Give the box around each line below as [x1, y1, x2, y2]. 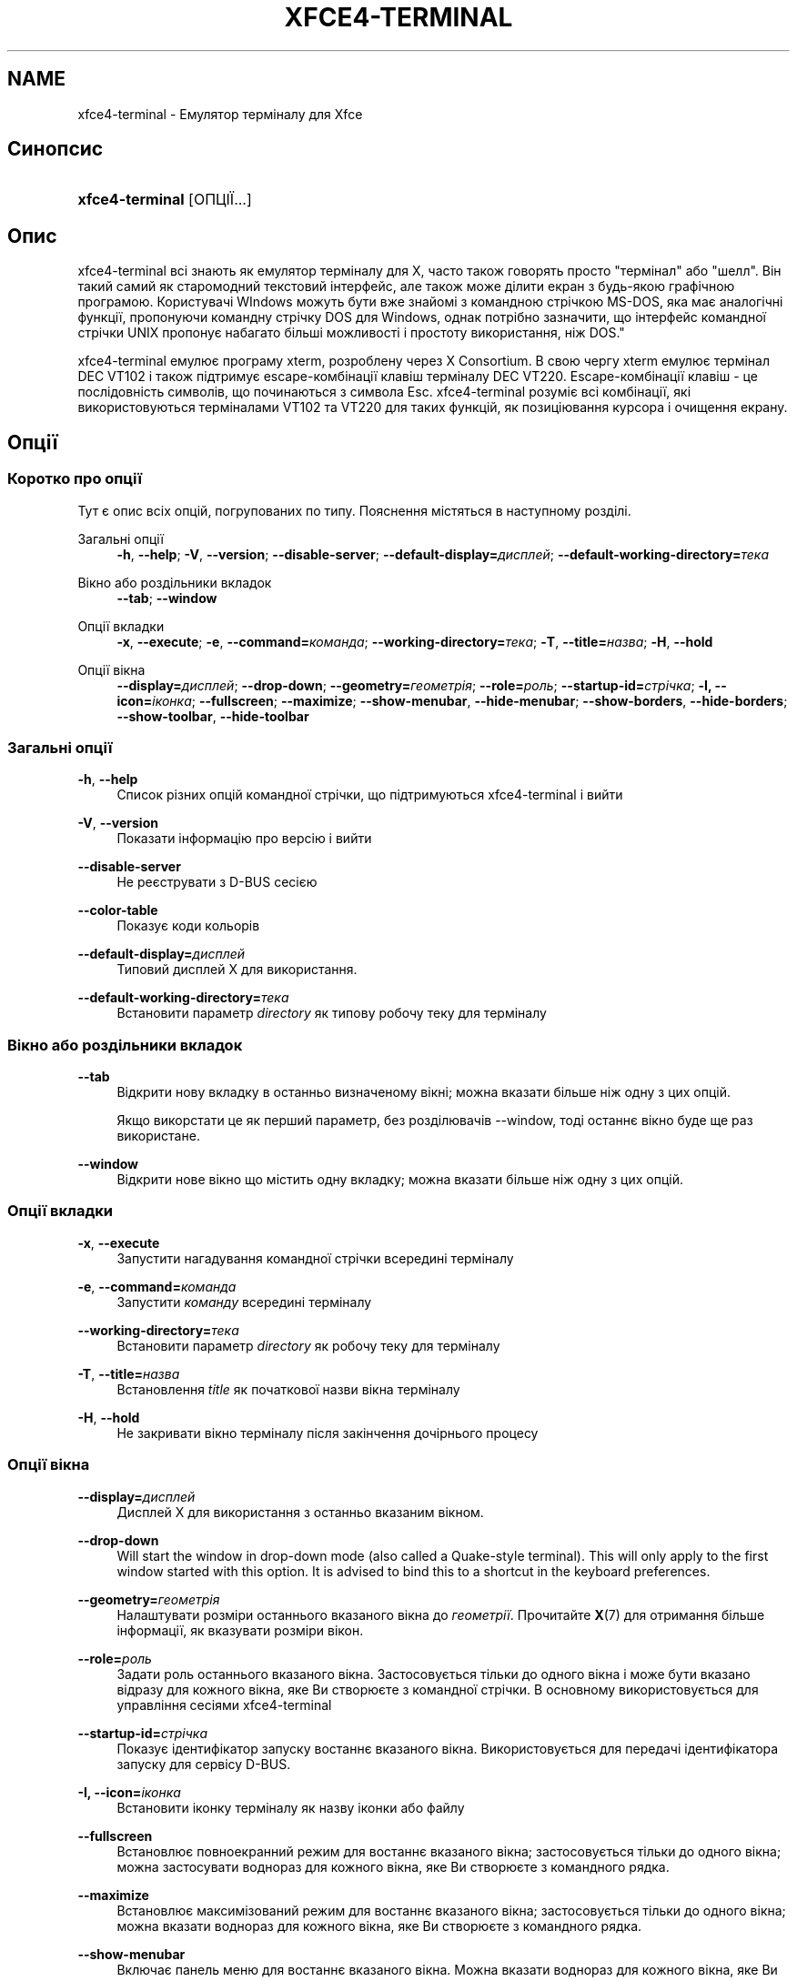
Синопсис [7, 137, 104, 161]
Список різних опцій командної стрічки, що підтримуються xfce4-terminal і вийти [116, 787, 623, 803]
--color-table [77, 902, 158, 919]
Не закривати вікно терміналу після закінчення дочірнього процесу [116, 1424, 539, 1441]
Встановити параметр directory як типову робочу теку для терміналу [116, 1005, 547, 1021]
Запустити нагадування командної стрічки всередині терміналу [116, 1250, 514, 1266]
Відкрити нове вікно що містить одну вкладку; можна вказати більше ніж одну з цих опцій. [116, 1172, 683, 1187]
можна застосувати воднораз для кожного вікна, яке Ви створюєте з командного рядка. [116, 1858, 670, 1875]
